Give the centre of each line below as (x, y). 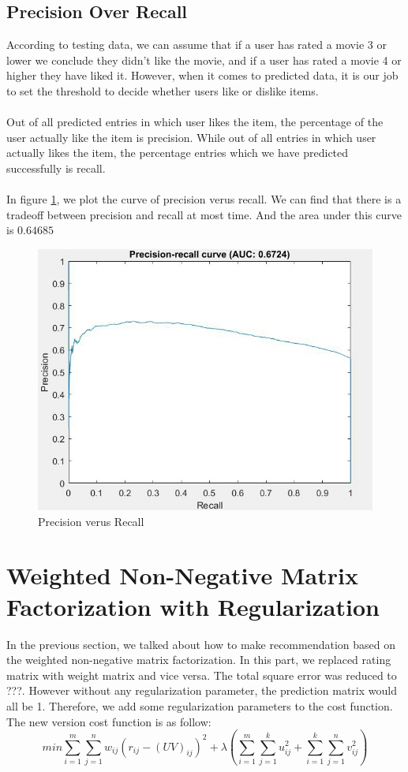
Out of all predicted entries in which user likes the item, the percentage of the (195, 122)
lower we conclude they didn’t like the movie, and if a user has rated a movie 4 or (204, 60)
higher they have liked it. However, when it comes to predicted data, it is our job (202, 75)
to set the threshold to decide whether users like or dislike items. (163, 90)
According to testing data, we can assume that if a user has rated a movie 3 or (197, 45)
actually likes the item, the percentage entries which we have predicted (178, 153)
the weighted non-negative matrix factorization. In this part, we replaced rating (199, 660)
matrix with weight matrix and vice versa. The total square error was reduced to (202, 675)
